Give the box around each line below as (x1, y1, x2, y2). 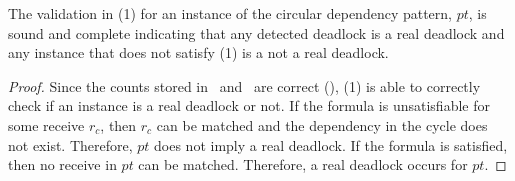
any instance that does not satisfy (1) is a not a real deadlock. (8, 42, 389, 63)
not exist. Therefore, (8, 134, 133, 155)
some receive (8, 114, 85, 135)
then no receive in (8, 154, 117, 175)
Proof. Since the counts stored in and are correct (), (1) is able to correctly (8, 75, 481, 96)
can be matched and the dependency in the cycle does (156, 114, 488, 135)
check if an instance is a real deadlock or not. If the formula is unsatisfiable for (8, 95, 490, 116)
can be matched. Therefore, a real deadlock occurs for (138, 154, 468, 175)
